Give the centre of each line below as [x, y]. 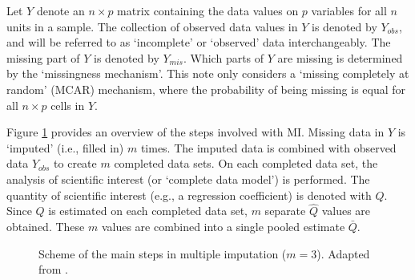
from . [54, 269]
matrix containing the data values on [208, 10]
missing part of [43, 57]
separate [285, 211]
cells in [68, 105]
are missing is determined [340, 57]
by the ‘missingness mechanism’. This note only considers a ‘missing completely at [208, 73]
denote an [60, 10]
